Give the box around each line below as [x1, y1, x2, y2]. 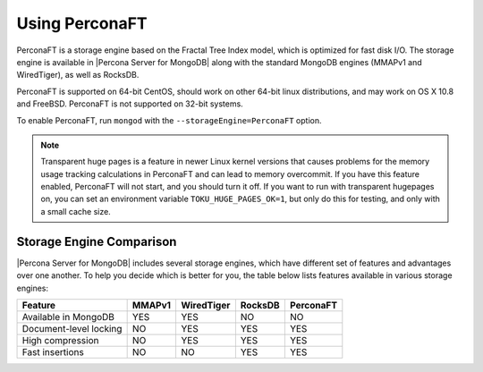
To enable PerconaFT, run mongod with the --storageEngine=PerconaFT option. [16, 114, 322, 125]
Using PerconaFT [16, 13, 148, 33]
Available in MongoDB [21, 310, 115, 323]
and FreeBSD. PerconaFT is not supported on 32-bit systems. [16, 98, 243, 109]
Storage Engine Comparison [16, 233, 177, 249]
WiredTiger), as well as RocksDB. [16, 70, 140, 80]
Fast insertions [21, 345, 84, 358]
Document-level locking [21, 322, 123, 334]
